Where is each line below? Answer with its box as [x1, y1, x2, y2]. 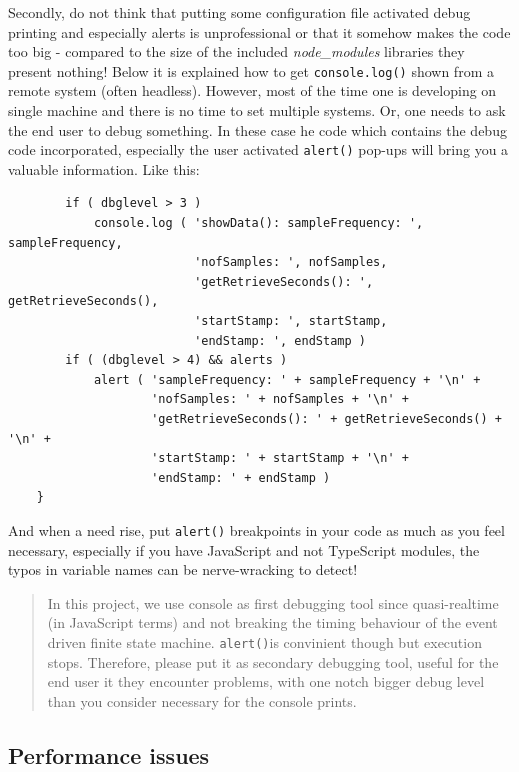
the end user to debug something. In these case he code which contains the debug [8, 119, 507, 140]
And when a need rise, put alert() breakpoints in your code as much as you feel [8, 519, 505, 540]
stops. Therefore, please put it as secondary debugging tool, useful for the [47, 651, 499, 672]
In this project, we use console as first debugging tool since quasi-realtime [47, 592, 499, 613]
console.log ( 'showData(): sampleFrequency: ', [93, 216, 424, 231]
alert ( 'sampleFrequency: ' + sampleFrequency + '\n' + [93, 372, 481, 387]
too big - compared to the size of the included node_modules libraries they [8, 41, 465, 62]
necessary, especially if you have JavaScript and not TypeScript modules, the [8, 539, 480, 560]
